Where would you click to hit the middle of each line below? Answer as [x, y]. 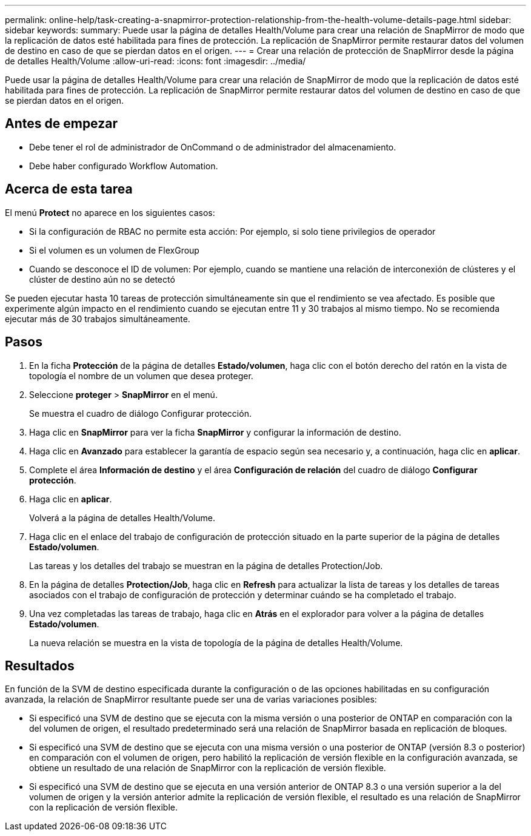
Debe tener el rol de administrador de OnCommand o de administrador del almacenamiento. [213, 147]
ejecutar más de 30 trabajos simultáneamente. [98, 319]
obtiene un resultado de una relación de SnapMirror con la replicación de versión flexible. [208, 768]
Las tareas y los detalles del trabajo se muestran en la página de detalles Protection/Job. [206, 565]
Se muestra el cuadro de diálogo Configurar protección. [140, 413]
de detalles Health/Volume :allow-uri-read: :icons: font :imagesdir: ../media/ [155, 61]
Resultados [40, 666]
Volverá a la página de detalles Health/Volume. [122, 517]
